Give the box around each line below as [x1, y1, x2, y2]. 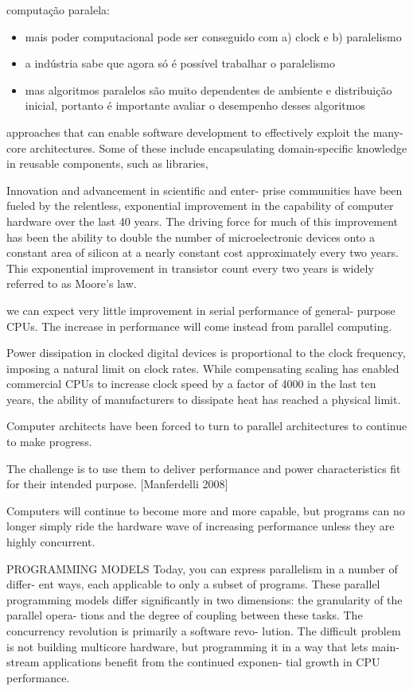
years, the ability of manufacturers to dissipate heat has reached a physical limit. [6, 390, 401, 407]
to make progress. [6, 433, 92, 450]
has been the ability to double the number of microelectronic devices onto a [6, 228, 376, 245]
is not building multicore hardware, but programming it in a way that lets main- [6, 638, 399, 654]
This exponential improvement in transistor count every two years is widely [6, 259, 374, 276]
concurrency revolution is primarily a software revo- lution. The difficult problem [6, 623, 401, 639]
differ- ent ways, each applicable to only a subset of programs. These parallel [6, 576, 380, 592]
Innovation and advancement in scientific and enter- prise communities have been [6, 181, 403, 198]
